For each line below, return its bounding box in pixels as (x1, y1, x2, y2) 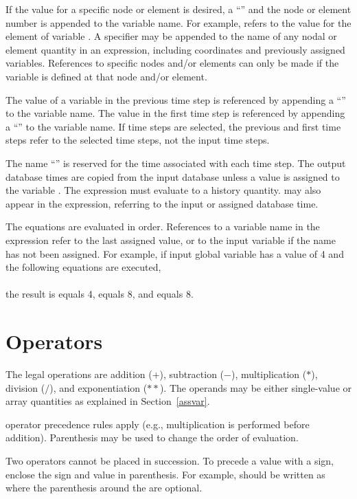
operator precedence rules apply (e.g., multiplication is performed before (5, 417, 310, 431)
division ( (5, 380, 45, 395)
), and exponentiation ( (49, 380, 148, 395)
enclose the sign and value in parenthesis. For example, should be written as (5, 467, 325, 481)
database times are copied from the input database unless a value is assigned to (5, 169, 340, 184)
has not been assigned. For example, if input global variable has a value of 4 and (5, 246, 344, 260)
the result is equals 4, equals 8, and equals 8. (5, 287, 194, 301)
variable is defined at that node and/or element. (5, 69, 207, 83)
